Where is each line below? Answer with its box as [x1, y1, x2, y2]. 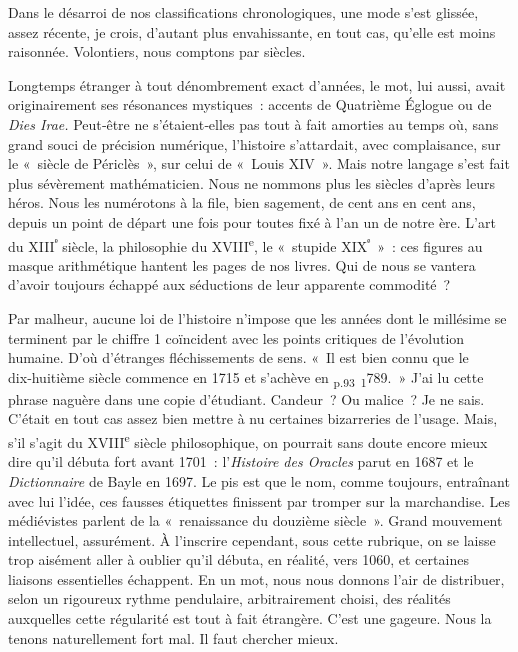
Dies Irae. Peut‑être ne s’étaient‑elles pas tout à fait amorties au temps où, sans [8, 113, 499, 134]
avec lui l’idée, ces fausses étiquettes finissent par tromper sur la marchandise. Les [8, 490, 510, 511]
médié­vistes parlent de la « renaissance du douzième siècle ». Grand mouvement [8, 510, 503, 531]
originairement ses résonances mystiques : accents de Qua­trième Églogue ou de [8, 94, 492, 115]
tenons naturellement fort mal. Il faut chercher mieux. [8, 627, 339, 648]
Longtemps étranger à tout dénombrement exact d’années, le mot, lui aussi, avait [8, 74, 506, 95]
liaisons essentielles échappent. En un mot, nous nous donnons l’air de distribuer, [8, 568, 505, 589]
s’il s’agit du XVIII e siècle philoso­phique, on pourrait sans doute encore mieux [8, 429, 488, 452]
